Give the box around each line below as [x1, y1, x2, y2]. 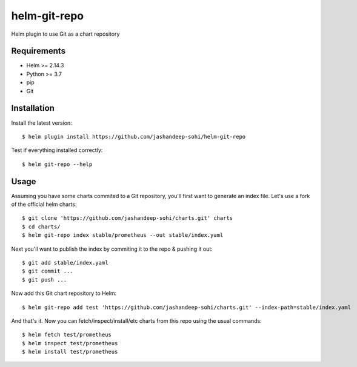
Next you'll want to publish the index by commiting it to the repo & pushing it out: [11, 245, 213, 253]
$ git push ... [22, 276, 67, 283]
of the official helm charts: [11, 200, 77, 208]
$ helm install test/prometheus [22, 348, 118, 355]
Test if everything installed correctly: [11, 147, 103, 154]
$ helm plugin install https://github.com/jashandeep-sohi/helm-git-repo [22, 133, 246, 140]
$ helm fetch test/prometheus [22, 331, 112, 339]
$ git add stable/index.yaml [22, 259, 108, 266]
